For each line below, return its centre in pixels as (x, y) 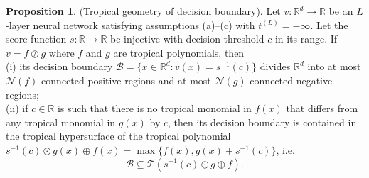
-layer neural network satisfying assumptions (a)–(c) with (130, 24)
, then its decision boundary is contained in (262, 122)
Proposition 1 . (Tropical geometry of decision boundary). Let (143, 11)
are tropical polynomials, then (179, 52)
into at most (334, 66)
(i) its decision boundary (59, 66)
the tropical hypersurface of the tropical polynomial (118, 136)
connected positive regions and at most (126, 80)
